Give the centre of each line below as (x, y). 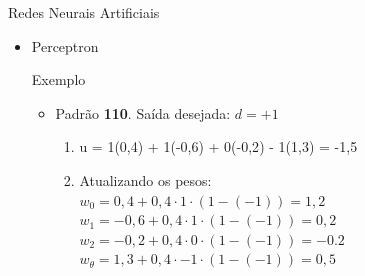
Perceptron (65, 45)
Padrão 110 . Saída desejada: (143, 112)
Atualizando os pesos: (145, 179)
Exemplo (58, 79)
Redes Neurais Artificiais (84, 12)
